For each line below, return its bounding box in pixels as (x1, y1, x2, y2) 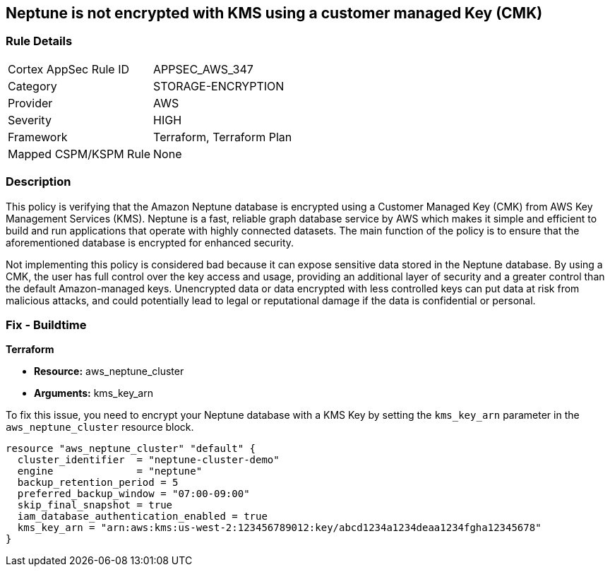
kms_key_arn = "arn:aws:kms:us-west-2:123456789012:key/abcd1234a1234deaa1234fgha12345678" (17, 522, 542, 534)
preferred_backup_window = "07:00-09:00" (17, 488, 250, 500)
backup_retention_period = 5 (17, 477, 179, 489)
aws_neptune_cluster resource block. (6, 421, 194, 434)
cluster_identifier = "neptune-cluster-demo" (17, 454, 280, 466)
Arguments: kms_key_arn (34, 387, 153, 400)
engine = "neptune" (17, 465, 203, 477)
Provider (8, 95, 53, 110)
